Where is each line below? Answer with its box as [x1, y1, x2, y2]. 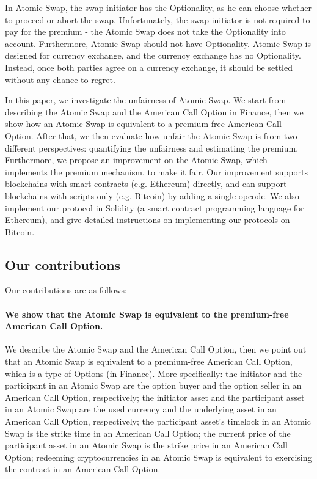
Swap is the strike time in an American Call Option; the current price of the [5, 426, 291, 439]
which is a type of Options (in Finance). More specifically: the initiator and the [5, 367, 302, 379]
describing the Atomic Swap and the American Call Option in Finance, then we [5, 105, 304, 118]
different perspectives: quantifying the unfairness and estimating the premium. [5, 141, 299, 154]
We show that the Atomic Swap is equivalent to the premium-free [5, 307, 289, 320]
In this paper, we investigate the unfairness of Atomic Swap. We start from [5, 93, 286, 106]
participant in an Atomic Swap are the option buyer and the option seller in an [5, 379, 302, 392]
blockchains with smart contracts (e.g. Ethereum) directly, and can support [5, 177, 287, 190]
